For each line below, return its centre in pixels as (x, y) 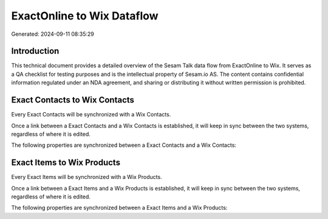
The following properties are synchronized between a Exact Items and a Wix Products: (119, 208)
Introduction (35, 51)
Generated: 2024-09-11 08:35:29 (53, 34)
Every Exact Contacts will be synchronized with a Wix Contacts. (91, 115)
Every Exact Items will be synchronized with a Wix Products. (87, 177)
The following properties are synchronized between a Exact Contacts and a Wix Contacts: (124, 145)
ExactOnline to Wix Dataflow (85, 16)
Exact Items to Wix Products (66, 163)
